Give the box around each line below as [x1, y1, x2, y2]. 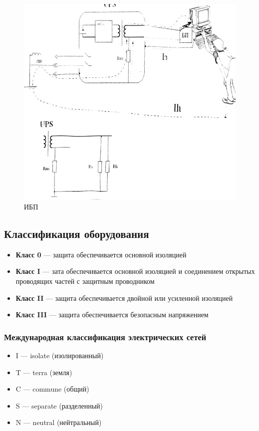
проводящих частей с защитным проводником [15, 276, 155, 286]
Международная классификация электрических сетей [4, 330, 207, 343]
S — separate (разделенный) [15, 400, 103, 411]
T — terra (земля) [15, 367, 72, 377]
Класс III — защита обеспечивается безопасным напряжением [15, 309, 209, 320]
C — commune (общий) [15, 384, 89, 394]
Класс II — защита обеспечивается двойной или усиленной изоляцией [15, 292, 233, 303]
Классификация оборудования [4, 226, 149, 241]
